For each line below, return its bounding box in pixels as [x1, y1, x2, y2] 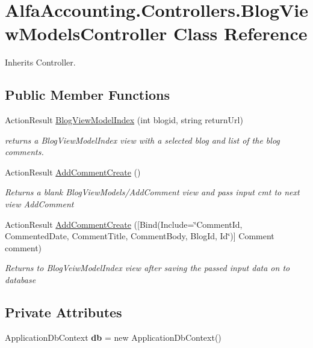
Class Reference [173, 21, 308, 46]
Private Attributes [5, 303, 122, 322]
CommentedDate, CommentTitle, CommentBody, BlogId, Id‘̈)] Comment [5, 230, 274, 242]
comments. [5, 145, 44, 158]
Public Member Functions [5, 85, 170, 104]
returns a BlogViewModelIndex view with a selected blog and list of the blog [5, 133, 280, 146]
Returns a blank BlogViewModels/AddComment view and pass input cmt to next [5, 186, 300, 198]
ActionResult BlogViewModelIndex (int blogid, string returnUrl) [5, 114, 243, 126]
